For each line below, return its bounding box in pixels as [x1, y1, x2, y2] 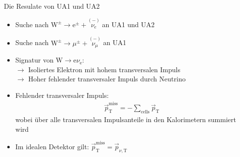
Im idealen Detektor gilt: [15, 141, 89, 151]
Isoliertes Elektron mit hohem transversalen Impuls [28, 64, 180, 74]
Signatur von [15, 55, 54, 65]
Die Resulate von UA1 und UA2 [4, 1, 100, 11]
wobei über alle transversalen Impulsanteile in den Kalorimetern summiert [15, 114, 236, 124]
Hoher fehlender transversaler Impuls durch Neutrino [28, 74, 186, 84]
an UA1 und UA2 [102, 19, 155, 29]
